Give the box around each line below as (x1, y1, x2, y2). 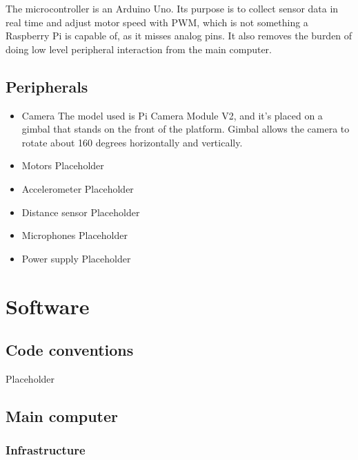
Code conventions (6, 339, 134, 361)
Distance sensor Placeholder (21, 204, 140, 219)
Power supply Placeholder (21, 251, 131, 265)
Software (6, 291, 90, 320)
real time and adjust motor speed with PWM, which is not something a (6, 15, 308, 29)
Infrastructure (6, 441, 86, 459)
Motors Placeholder (21, 158, 104, 173)
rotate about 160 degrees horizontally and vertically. (21, 135, 243, 149)
